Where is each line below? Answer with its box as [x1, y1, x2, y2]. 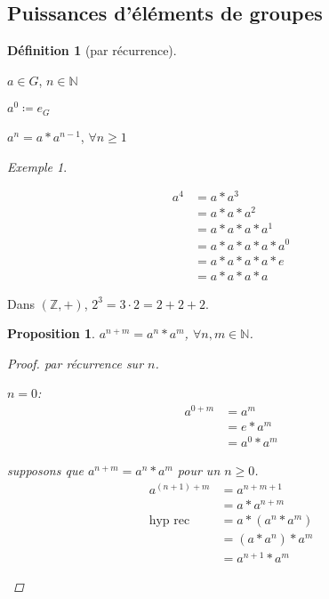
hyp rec [148, 514, 190, 527]
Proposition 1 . [7, 324, 95, 343]
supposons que [7, 461, 84, 480]
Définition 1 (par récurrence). [7, 41, 177, 60]
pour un [177, 461, 221, 480]
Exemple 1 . [7, 157, 68, 175]
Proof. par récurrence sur [7, 353, 144, 372]
